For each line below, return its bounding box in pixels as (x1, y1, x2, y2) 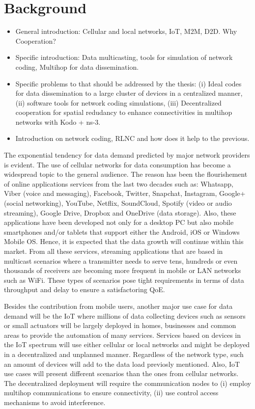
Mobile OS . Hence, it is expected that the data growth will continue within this (4, 236, 244, 246)
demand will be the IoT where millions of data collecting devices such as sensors (4, 310, 246, 321)
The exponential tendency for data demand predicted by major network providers (4, 150, 250, 160)
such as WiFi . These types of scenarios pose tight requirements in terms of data (4, 274, 244, 285)
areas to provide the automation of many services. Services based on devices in (4, 329, 241, 340)
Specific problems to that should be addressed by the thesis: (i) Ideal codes (15, 78, 242, 88)
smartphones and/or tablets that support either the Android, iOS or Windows (4, 226, 240, 237)
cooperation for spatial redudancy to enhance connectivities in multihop (15, 107, 232, 117)
